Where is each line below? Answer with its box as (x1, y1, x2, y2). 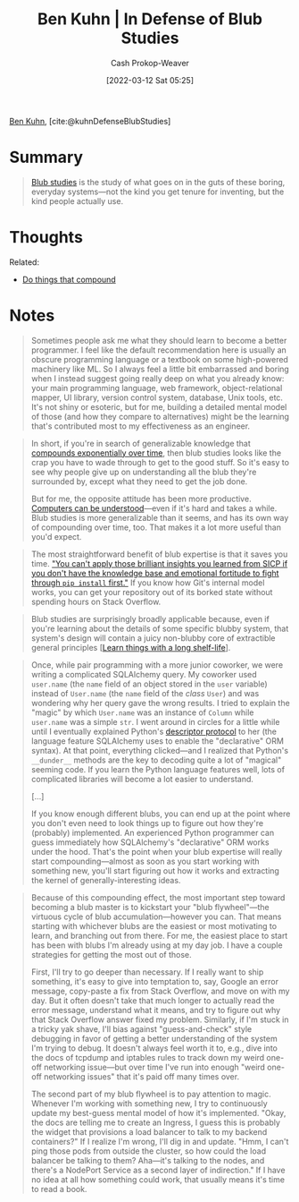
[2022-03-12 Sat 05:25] (105, 74, 195, 85)
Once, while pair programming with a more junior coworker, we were (30, 659, 284, 670)
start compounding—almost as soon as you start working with (30, 856, 261, 866)
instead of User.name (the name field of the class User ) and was (30, 687, 260, 698)
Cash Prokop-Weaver (110, 57, 190, 68)
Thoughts (9, 227, 83, 248)
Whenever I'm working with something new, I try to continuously (30, 1097, 268, 1109)
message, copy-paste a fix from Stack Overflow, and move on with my (30, 985, 290, 996)
